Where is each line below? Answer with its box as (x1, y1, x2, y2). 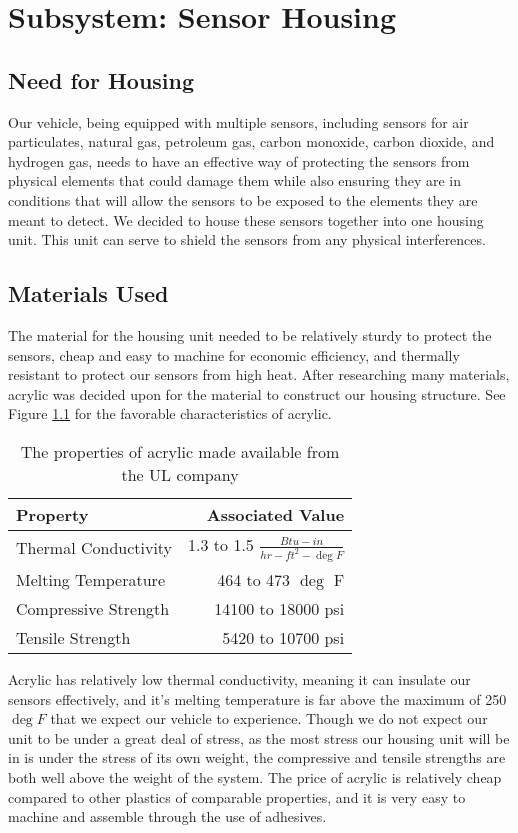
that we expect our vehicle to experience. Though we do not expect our (50, 708, 488, 729)
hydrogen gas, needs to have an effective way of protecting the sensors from (8, 150, 470, 171)
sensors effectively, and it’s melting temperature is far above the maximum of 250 (8, 688, 507, 709)
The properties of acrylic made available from (20, 439, 340, 463)
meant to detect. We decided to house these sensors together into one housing (8, 209, 484, 230)
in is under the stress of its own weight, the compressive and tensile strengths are (8, 747, 506, 768)
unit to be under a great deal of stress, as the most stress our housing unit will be (8, 727, 510, 748)
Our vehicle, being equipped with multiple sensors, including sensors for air (8, 111, 469, 132)
